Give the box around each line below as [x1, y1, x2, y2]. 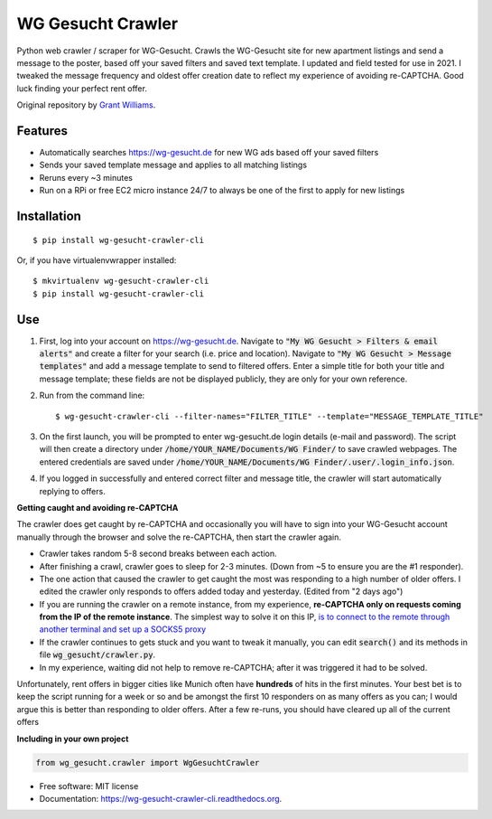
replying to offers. [39, 485, 106, 496]
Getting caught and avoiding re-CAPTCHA [16, 502, 179, 513]
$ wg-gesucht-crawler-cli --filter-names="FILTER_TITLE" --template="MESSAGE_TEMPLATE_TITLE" [55, 411, 484, 421]
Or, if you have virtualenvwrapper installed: [16, 254, 177, 266]
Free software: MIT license [39, 780, 139, 791]
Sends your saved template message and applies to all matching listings [39, 159, 307, 171]
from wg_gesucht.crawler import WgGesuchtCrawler [35, 758, 260, 767]
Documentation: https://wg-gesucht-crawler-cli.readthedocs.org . [39, 793, 283, 804]
